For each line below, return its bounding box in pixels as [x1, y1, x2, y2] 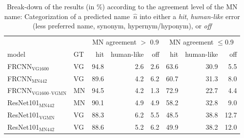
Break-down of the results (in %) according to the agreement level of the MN [6, 1, 238, 11]
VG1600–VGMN [32, 91, 67, 96]
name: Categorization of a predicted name [4, 11, 130, 21]
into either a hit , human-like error [139, 11, 240, 21]
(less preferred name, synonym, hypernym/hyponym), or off [33, 21, 212, 31]
